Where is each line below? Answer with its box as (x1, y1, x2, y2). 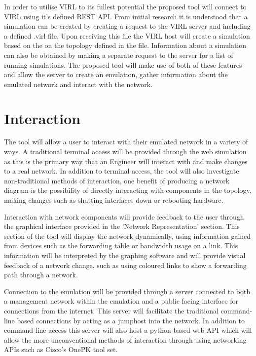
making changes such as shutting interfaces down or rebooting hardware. (4, 195, 223, 205)
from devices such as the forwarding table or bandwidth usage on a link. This (4, 240, 238, 251)
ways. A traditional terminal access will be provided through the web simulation (4, 146, 247, 157)
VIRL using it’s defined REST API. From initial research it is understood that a (4, 11, 248, 21)
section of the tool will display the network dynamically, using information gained (4, 230, 251, 241)
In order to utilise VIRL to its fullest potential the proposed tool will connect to (4, 1, 247, 11)
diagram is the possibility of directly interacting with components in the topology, (4, 185, 252, 195)
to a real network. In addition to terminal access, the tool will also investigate (4, 166, 239, 176)
